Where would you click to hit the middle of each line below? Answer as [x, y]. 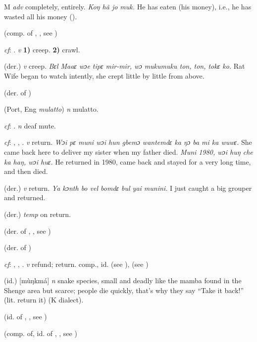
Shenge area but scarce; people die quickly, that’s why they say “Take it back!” [124, 290]
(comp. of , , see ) [31, 33]
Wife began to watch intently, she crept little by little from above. [104, 75]
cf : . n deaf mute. [30, 125]
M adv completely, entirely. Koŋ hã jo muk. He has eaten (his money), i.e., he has [128, 6]
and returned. [25, 197]
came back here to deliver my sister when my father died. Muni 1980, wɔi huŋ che [128, 151]
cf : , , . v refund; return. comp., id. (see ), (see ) [76, 264]
